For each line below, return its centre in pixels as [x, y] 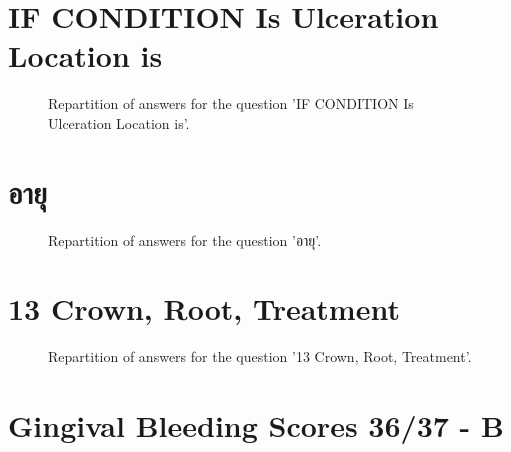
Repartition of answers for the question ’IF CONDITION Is [231, 103]
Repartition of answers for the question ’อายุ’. [185, 239]
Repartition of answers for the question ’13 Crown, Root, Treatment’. [260, 356]
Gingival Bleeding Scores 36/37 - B [256, 425]
